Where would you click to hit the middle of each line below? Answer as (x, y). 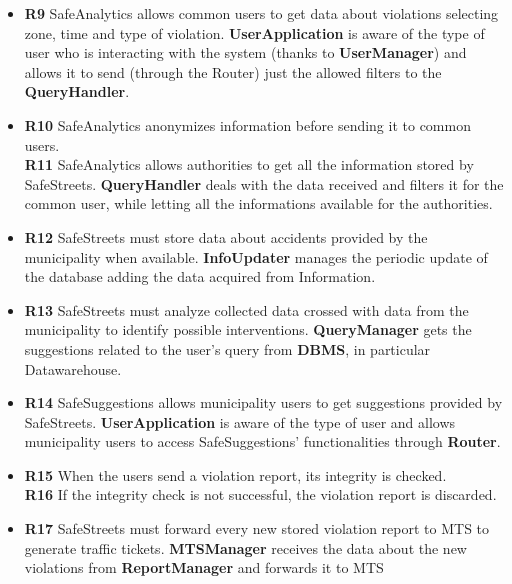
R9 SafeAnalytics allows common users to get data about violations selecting (261, 13)
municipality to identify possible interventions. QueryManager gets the (248, 329)
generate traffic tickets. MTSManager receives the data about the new (245, 547)
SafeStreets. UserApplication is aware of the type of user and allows (240, 421)
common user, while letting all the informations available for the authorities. (258, 203)
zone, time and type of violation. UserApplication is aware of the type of (254, 32)
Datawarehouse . (73, 368)
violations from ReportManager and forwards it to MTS (204, 567)
